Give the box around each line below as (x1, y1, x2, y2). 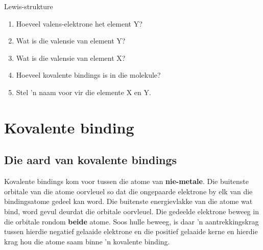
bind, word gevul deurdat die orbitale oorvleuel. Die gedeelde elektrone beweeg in (4, 206, 259, 216)
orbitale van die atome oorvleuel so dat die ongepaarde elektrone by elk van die (4, 186, 253, 196)
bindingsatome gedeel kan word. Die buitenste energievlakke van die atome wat (4, 196, 253, 207)
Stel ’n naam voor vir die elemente (16, 86, 125, 97)
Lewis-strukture (4, 1, 53, 11)
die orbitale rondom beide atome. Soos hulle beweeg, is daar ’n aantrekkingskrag (4, 216, 259, 226)
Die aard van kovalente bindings (4, 152, 177, 168)
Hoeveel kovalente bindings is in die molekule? (16, 70, 161, 80)
